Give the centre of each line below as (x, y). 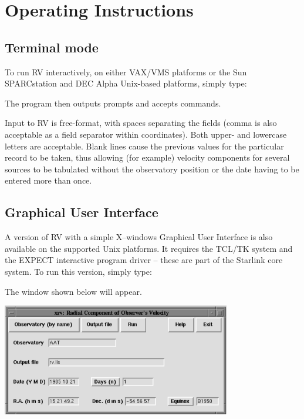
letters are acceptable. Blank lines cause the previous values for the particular (144, 146)
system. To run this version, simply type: (78, 271)
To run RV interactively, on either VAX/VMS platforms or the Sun (126, 72)
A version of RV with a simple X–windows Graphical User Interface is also (139, 237)
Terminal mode (52, 47)
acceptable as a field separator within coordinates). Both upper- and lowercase (146, 134)
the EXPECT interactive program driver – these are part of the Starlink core (144, 260)
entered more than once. (48, 180)
